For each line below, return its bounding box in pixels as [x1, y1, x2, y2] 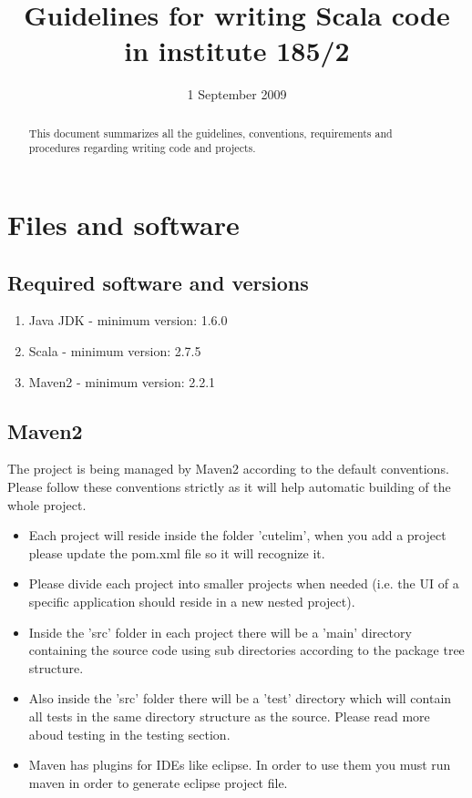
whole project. [7, 495, 87, 514]
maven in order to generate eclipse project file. [28, 772, 288, 792]
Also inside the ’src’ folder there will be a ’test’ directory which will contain [28, 689, 452, 708]
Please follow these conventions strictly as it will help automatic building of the [7, 476, 451, 496]
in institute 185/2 [124, 32, 350, 69]
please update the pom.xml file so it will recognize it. [28, 543, 325, 562]
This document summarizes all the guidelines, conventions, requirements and [28, 125, 393, 140]
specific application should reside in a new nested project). [28, 591, 355, 610]
